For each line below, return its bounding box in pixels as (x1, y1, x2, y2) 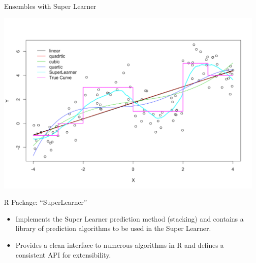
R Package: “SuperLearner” (4, 197, 87, 207)
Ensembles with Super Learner (4, 1, 96, 11)
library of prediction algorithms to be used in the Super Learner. (15, 223, 211, 233)
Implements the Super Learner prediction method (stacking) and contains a (15, 213, 244, 224)
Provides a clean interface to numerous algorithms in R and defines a (15, 239, 224, 250)
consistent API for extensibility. (15, 249, 111, 260)
